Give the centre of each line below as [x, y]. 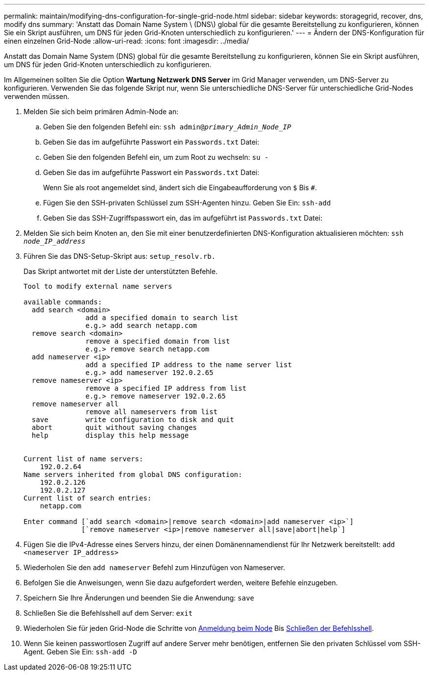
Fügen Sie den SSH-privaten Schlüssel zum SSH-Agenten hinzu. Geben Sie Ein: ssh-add [187, 203]
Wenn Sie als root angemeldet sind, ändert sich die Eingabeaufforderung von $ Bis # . [180, 187]
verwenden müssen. [37, 96]
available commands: [63, 302]
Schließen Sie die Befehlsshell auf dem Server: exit [108, 613]
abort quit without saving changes [114, 427]
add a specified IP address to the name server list [189, 365]
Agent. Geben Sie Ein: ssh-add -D [80, 652]
